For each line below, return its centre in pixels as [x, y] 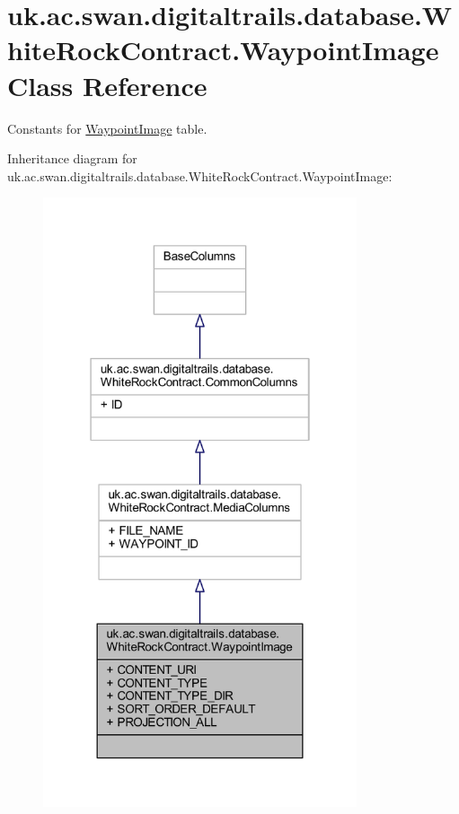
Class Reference [107, 85]
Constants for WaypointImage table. [107, 128]
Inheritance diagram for [72, 158]
